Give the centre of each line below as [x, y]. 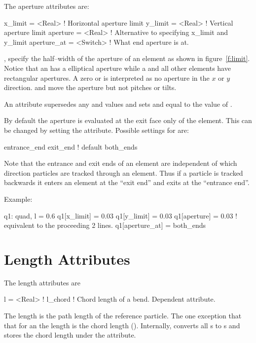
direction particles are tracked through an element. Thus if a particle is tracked [124, 172]
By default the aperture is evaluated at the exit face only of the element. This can [128, 120]
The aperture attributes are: [47, 6]
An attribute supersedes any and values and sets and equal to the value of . [118, 104]
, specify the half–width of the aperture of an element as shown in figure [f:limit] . [127, 58]
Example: [18, 199]
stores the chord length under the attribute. [70, 335]
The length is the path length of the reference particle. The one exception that [123, 315]
